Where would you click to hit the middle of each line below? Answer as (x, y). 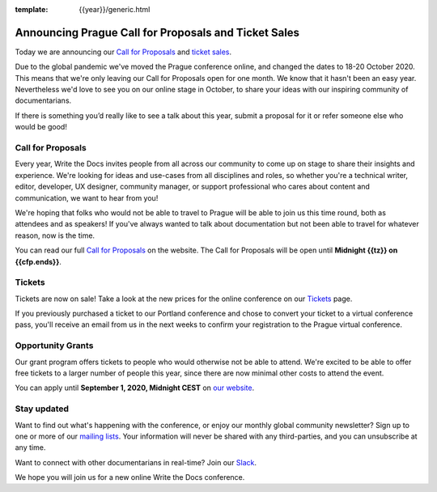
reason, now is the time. (55, 235)
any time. (30, 447)
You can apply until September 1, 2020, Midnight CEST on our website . (135, 388)
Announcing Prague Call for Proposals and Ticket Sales (157, 32)
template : (32, 9)
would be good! (41, 127)
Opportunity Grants (54, 346)
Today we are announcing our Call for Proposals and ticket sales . (123, 52)
